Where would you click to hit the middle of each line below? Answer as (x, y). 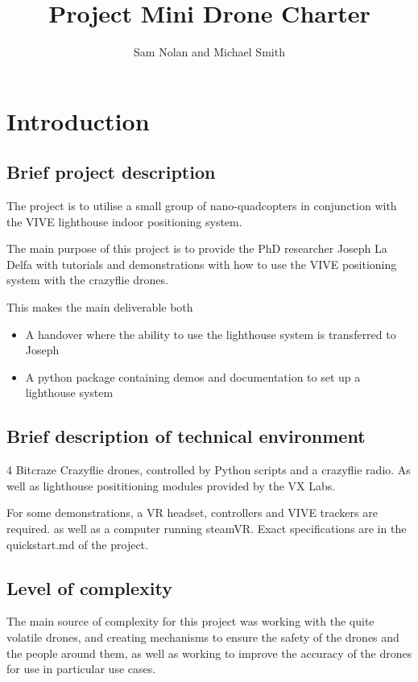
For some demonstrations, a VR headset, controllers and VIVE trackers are (192, 513)
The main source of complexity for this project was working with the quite (190, 621)
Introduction (78, 120)
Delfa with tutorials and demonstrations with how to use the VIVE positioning (202, 264)
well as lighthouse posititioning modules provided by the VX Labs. (171, 485)
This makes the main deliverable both (100, 307)
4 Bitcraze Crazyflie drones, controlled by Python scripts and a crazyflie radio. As (209, 470)
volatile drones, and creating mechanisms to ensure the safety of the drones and (203, 637)
